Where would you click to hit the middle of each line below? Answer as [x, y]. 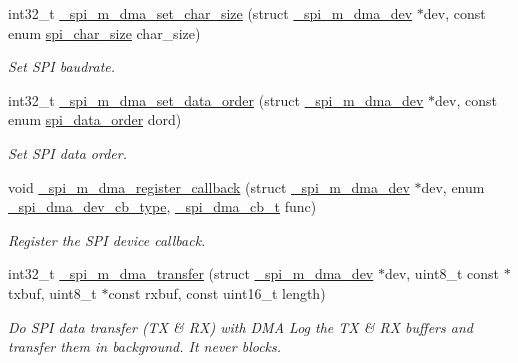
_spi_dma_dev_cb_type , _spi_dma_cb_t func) [162, 206]
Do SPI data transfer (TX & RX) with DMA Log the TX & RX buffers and [240, 326]
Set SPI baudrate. [62, 66]
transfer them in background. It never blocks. [145, 346]
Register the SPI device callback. [107, 239]
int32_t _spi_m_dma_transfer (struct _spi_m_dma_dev [191, 273]
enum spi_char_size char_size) [104, 32]
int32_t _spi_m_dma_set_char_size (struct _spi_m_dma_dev [210, 13]
